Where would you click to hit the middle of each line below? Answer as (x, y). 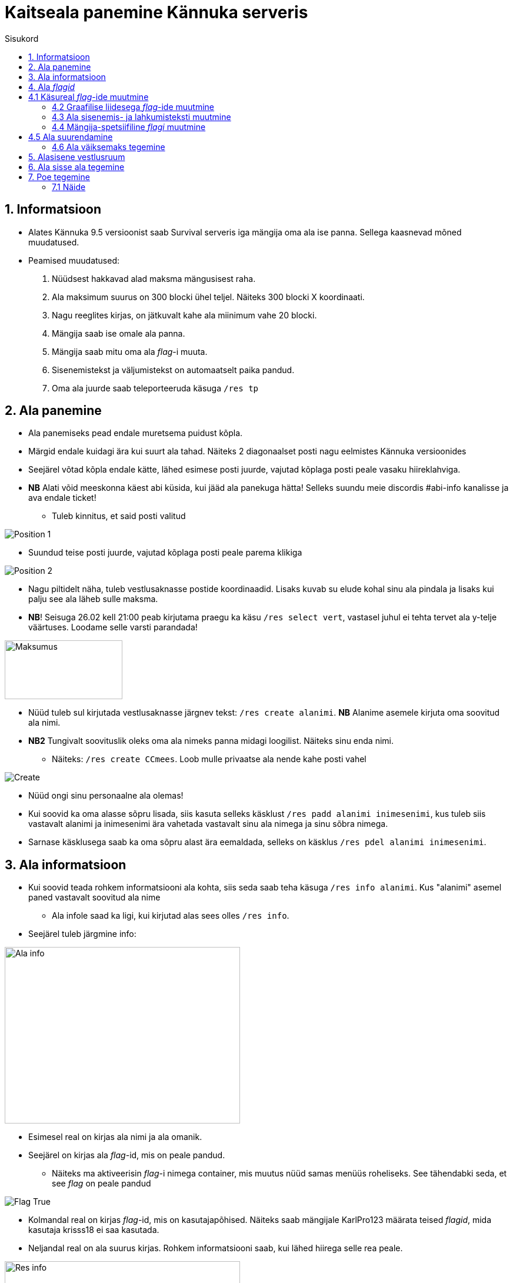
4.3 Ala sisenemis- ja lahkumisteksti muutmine (141, 117)
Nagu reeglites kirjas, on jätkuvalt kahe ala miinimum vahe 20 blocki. (184, 315)
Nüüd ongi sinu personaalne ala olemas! (106, 796)
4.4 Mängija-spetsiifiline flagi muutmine (129, 127)
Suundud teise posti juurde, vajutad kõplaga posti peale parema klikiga (165, 553)
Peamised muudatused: (74, 260)
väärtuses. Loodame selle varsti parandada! (113, 627)
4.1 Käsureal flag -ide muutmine (89, 97)
